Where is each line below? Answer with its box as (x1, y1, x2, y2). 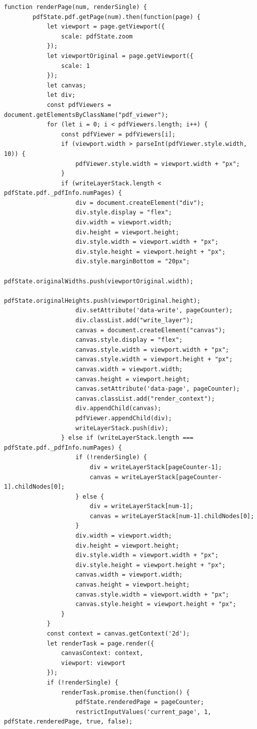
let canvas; (46, 81, 86, 89)
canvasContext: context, (61, 650, 144, 657)
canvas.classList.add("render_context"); (75, 395, 215, 402)
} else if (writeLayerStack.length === (61, 434, 194, 442)
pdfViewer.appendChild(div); (75, 414, 172, 422)
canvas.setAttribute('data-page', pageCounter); (75, 385, 240, 393)
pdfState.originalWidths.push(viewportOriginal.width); (4, 277, 194, 285)
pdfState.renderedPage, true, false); (4, 718, 133, 726)
